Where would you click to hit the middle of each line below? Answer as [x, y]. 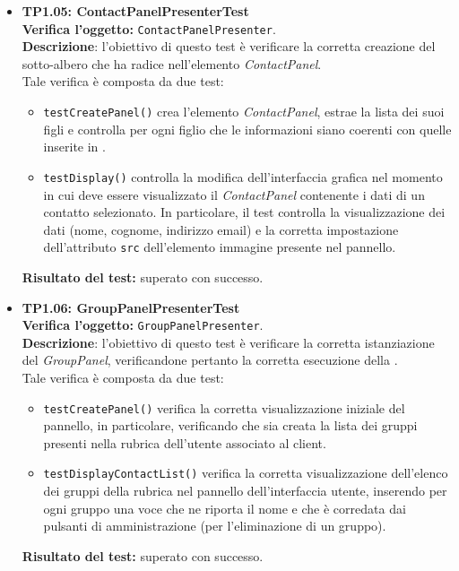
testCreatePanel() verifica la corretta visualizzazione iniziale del [224, 407]
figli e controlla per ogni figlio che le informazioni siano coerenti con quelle [247, 129]
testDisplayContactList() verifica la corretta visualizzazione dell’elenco [246, 473]
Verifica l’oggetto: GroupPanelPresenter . [143, 325]
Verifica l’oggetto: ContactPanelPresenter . [149, 28]
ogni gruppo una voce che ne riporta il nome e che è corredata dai [225, 508]
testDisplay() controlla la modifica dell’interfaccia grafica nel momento [243, 176]
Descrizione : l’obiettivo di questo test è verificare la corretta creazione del [229, 46]
